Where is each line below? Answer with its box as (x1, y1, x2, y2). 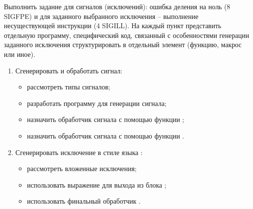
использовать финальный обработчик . (27, 196, 141, 206)
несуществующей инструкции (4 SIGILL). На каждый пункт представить (4, 20, 221, 31)
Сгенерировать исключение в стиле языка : (15, 147, 143, 157)
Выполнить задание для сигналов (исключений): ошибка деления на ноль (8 (4, 1, 231, 11)
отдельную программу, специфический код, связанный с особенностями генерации (4, 30, 249, 40)
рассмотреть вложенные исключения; (27, 163, 137, 174)
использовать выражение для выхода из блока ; (27, 179, 166, 190)
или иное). (4, 49, 36, 59)
